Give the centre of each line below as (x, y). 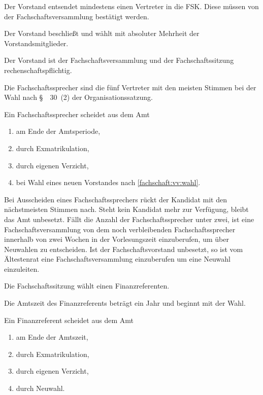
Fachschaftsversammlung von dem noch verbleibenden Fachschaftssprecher (120, 229)
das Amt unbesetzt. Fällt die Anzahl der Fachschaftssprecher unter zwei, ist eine (129, 219)
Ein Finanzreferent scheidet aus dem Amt (69, 320)
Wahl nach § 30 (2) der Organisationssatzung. (78, 97)
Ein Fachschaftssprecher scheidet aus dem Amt (77, 114)
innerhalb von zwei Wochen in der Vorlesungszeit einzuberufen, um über (117, 239)
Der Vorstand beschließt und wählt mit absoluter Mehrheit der (102, 33)
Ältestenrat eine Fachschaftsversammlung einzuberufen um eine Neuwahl (117, 259)
